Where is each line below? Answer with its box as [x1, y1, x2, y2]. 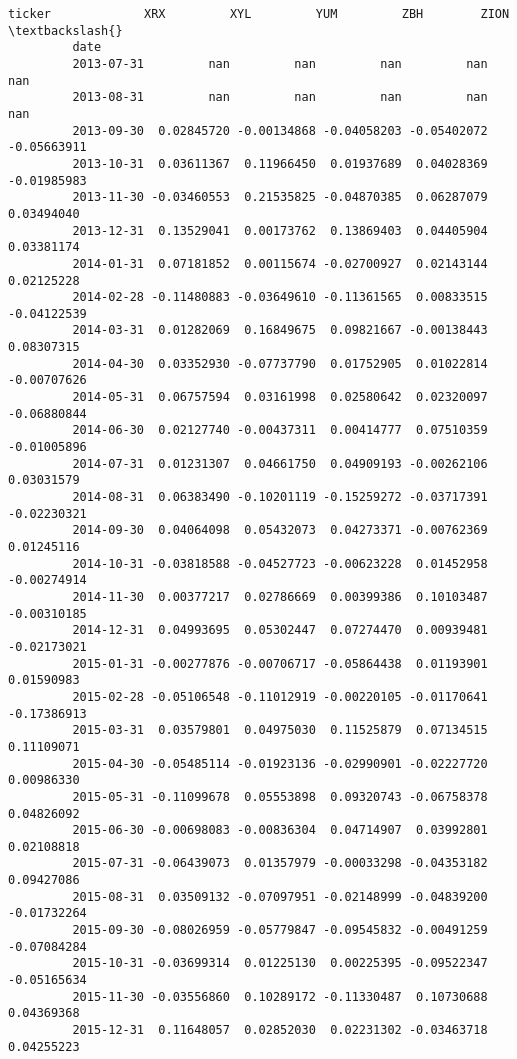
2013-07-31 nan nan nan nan [72, 56, 488, 71]
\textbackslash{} [8, 23, 123, 38]
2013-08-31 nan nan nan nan [72, 90, 488, 105]
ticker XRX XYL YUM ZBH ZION [8, 7, 510, 21]
